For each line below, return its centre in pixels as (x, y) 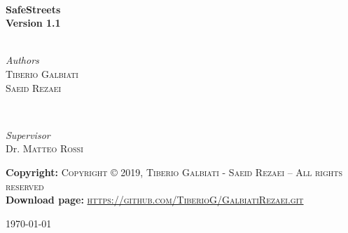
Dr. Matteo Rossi (44, 148)
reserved (25, 186)
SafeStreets (33, 9)
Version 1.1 (33, 23)
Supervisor (28, 134)
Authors (22, 60)
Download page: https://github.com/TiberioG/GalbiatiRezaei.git (155, 200)
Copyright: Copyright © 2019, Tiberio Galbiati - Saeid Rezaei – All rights (174, 172)
